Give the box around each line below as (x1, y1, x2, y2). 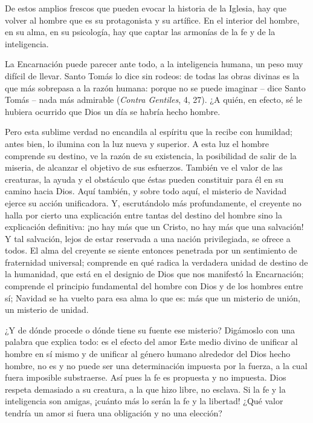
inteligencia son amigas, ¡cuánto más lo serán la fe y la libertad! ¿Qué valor (5, 395, 283, 407)
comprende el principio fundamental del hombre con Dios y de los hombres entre (5, 280, 303, 292)
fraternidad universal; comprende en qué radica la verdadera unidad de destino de (5, 255, 308, 268)
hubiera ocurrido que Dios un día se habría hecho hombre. (5, 105, 221, 117)
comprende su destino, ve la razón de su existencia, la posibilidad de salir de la (5, 149, 297, 162)
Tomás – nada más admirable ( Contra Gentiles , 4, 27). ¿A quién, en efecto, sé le (5, 93, 302, 106)
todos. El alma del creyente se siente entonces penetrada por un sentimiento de (5, 244, 297, 257)
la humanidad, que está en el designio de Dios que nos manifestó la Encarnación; (5, 267, 304, 280)
